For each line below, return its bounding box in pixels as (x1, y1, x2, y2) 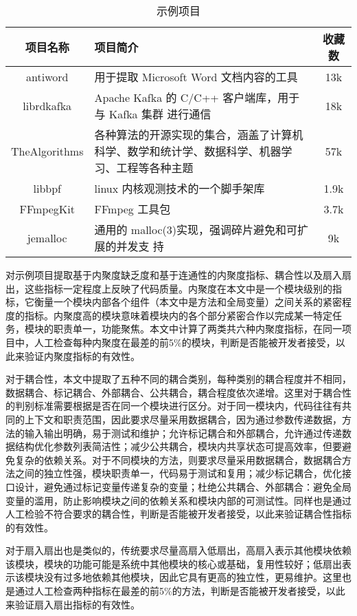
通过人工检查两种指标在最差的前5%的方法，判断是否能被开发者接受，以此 (14, 584, 345, 598)
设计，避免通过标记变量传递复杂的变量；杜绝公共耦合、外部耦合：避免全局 (14, 479, 352, 493)
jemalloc (27, 229, 67, 246)
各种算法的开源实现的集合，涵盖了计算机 (94, 127, 303, 142)
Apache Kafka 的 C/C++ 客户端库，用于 (94, 89, 300, 105)
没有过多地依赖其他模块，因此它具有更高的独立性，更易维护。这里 (43, 570, 342, 584)
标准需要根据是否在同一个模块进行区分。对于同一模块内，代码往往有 (34, 399, 342, 413)
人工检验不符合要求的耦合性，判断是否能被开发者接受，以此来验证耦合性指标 (5, 507, 352, 521)
